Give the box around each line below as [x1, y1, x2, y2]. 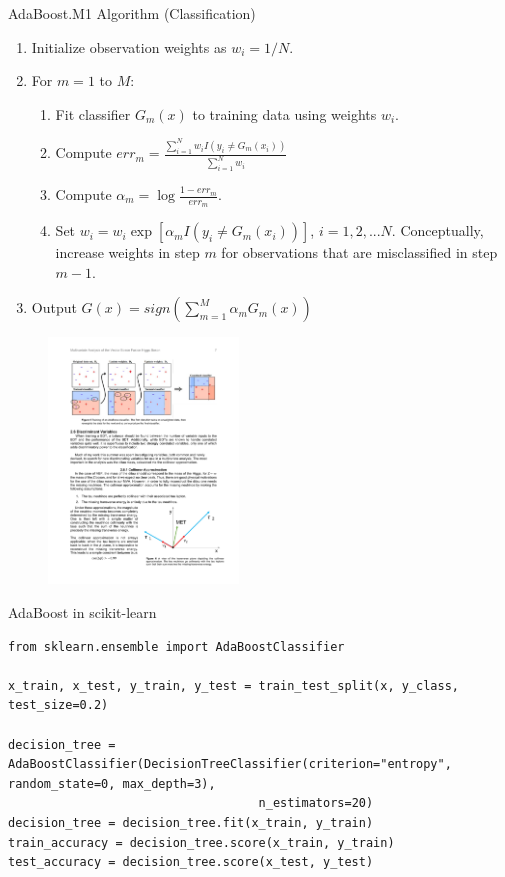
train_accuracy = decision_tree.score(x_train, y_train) [8, 835, 395, 850]
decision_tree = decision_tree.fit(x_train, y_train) [8, 815, 374, 830]
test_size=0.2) [8, 698, 109, 713]
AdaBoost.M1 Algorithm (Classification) [8, 3, 256, 23]
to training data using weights [192, 103, 377, 124]
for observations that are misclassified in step [221, 242, 498, 263]
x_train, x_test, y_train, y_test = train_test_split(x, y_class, [8, 678, 460, 693]
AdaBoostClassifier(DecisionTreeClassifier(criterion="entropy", [8, 757, 452, 772]
